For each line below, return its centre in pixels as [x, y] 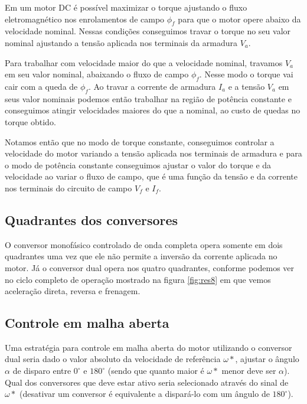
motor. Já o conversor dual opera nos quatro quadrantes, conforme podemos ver [150, 267]
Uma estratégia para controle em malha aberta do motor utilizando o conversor [148, 347]
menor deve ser [249, 371]
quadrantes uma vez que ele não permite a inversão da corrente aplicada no [141, 256]
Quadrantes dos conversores [92, 219]
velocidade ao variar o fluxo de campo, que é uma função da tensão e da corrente [151, 176]
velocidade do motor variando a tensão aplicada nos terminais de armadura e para [153, 153]
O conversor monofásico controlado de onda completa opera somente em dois [144, 244]
